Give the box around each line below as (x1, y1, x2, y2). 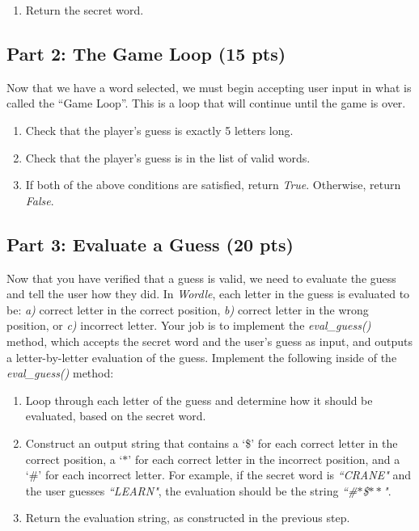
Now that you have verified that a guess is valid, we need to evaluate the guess (6, 269, 396, 286)
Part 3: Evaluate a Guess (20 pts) (6, 231, 294, 256)
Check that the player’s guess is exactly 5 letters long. (25, 121, 294, 138)
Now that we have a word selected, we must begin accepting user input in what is (6, 78, 412, 95)
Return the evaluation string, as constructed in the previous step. (25, 509, 350, 526)
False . (25, 192, 54, 209)
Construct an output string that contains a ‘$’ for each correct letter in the (25, 434, 398, 451)
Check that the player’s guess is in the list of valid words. (25, 149, 311, 166)
